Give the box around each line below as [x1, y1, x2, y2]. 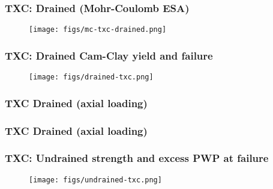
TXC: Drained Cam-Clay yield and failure [5, 48, 213, 63]
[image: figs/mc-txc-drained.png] [29, 25, 167, 34]
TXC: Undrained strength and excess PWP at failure [5, 150, 269, 166]
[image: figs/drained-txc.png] [29, 73, 154, 82]
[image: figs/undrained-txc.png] [29, 175, 162, 184]
